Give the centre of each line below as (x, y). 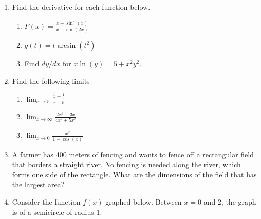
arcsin (67, 45)
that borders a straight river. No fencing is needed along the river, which (126, 164)
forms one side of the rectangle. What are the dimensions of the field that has (134, 174)
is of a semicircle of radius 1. (57, 212)
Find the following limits (51, 80)
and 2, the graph (230, 201)
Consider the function (46, 201)
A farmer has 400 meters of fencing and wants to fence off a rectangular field (133, 154)
